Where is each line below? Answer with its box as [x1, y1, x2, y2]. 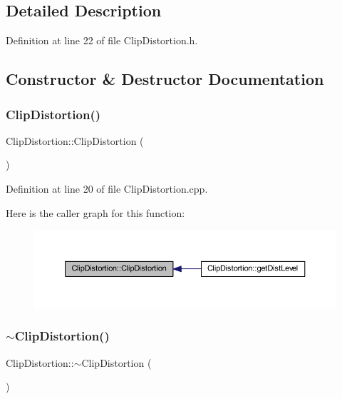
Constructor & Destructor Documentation [6, 68, 324, 90]
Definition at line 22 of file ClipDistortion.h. [6, 33, 198, 48]
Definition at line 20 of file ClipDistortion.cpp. [6, 181, 208, 196]
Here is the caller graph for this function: [6, 205, 185, 220]
